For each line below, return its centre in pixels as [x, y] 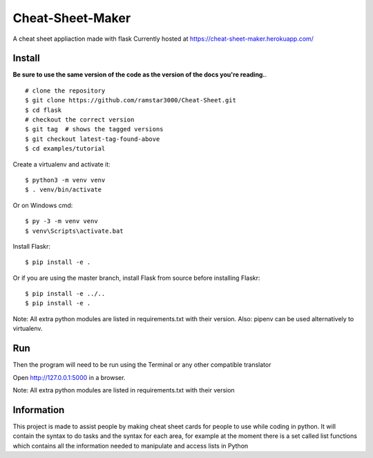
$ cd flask [44, 110]
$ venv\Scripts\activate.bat [74, 231]
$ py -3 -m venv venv [61, 221]
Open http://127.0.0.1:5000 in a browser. [69, 377]
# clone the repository [65, 90]
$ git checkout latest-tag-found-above [93, 139]
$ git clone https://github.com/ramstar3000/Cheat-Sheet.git [131, 101]
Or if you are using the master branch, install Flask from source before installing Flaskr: [136, 278]
